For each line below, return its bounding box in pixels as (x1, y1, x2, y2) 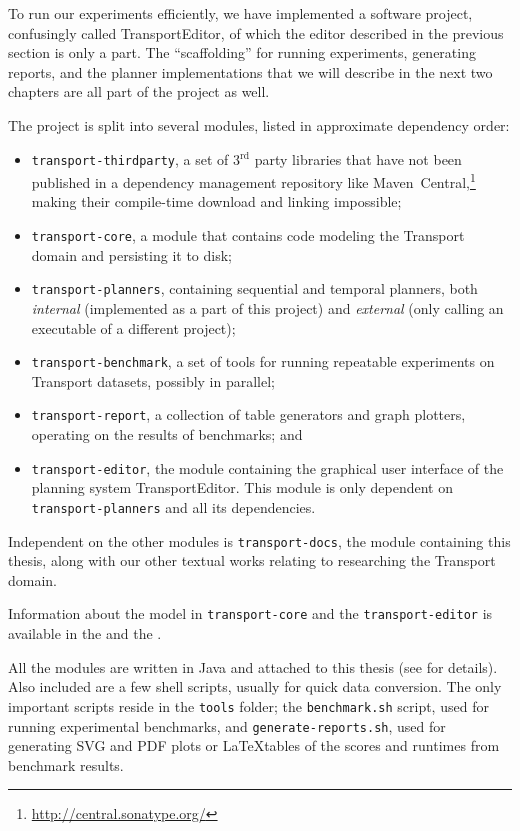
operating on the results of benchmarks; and (31, 424, 303, 445)
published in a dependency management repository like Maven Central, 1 (31, 169, 476, 192)
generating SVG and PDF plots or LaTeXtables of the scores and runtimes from (8, 735, 500, 756)
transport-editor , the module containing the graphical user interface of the (31, 457, 504, 478)
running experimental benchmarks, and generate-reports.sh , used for (8, 715, 446, 736)
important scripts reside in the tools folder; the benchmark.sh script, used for (8, 695, 489, 716)
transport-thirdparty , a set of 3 (31, 148, 240, 169)
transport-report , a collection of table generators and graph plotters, (31, 404, 466, 425)
